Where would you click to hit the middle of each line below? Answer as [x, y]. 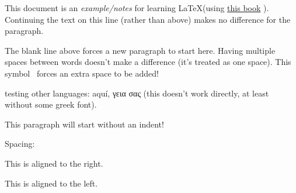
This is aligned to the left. [51, 183]
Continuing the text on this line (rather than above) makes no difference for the [148, 19]
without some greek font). [51, 104]
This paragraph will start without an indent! [84, 124]
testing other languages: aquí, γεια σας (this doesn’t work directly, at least [137, 93]
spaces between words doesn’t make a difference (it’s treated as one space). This [148, 62]
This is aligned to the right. [54, 163]
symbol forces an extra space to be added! [82, 73]
